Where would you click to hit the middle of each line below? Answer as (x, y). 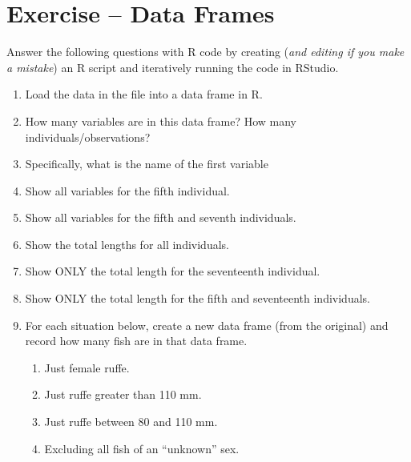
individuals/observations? (88, 137)
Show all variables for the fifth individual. (127, 190)
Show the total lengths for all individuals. (127, 244)
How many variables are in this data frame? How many (161, 121)
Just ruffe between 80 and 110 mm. (131, 422)
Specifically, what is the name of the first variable (147, 164)
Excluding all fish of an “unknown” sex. (142, 448)
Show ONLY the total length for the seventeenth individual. (173, 271)
